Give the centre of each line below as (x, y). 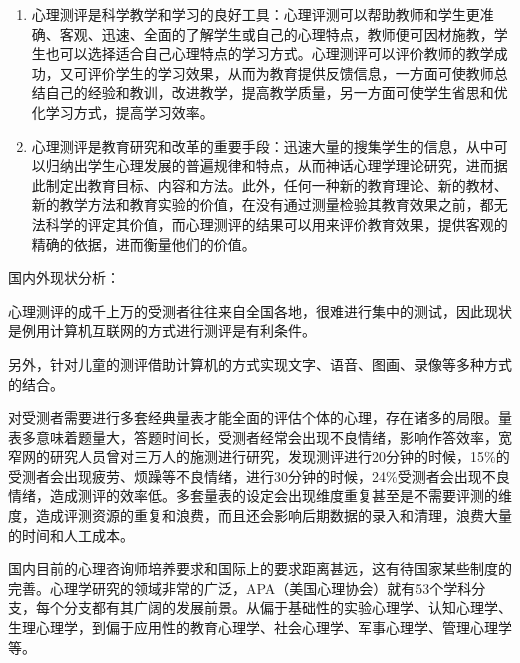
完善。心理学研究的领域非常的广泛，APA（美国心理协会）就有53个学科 (240, 587)
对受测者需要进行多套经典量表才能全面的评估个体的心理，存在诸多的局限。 (253, 417)
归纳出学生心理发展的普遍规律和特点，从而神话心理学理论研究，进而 (269, 165)
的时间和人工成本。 (71, 534)
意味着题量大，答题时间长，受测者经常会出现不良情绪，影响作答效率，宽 (273, 436)
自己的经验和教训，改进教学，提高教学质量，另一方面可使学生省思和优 (276, 92)
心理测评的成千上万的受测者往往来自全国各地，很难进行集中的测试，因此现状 (260, 310)
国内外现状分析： (64, 277)
